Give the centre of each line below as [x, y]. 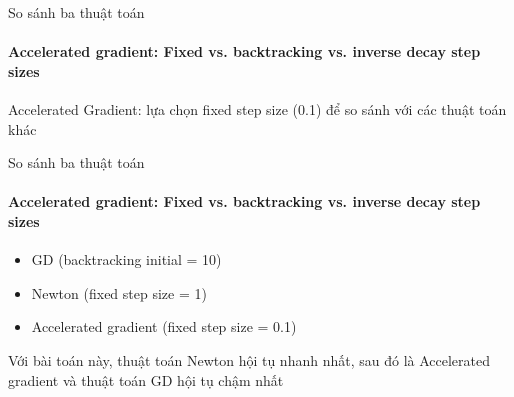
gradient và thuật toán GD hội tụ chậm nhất [146, 379]
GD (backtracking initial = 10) [126, 259]
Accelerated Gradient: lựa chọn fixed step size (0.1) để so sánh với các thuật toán [257, 108]
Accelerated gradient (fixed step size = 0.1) [164, 326]
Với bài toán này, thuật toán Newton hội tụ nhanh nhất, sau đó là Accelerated [249, 359]
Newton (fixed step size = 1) [119, 292]
